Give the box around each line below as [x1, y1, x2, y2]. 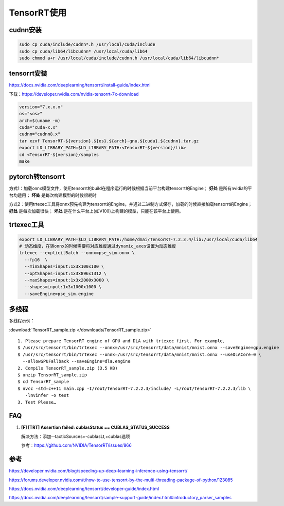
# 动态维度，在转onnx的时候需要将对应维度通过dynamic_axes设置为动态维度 [19, 244, 177, 249]
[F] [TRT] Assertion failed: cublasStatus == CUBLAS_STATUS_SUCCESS [21, 424, 170, 430]
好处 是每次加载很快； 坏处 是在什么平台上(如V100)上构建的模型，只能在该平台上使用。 [9, 208, 184, 214]
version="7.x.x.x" [19, 104, 63, 109]
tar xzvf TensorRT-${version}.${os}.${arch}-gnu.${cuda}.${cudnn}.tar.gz [19, 138, 199, 143]
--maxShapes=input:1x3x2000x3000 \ [24, 277, 109, 283]
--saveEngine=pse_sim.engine [24, 291, 94, 297]
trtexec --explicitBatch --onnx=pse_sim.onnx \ [19, 250, 135, 256]
